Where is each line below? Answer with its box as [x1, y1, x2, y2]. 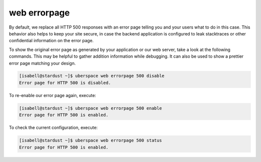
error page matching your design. [9, 60, 76, 66]
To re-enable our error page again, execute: [9, 92, 96, 98]
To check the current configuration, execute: [9, 125, 98, 130]
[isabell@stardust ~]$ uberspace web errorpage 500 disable [19, 73, 165, 79]
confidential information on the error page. [9, 38, 94, 44]
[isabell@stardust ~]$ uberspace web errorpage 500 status [19, 138, 162, 143]
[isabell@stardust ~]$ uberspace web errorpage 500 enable [19, 105, 162, 111]
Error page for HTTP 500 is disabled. [19, 80, 111, 85]
